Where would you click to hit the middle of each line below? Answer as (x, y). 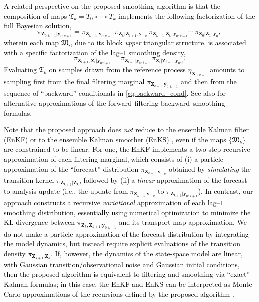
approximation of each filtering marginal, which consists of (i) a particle (114, 158)
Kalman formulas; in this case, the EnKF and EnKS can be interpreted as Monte (128, 284)
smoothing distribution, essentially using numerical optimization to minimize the (127, 212)
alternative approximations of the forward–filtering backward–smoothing (115, 103)
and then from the (209, 81)
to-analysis (20, 190)
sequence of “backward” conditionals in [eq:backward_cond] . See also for (115, 93)
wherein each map (32, 43)
